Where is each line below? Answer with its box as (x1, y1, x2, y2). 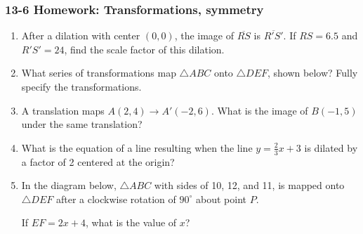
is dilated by (304, 140, 358, 155)
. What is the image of (211, 103, 308, 117)
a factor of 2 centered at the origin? (21, 154, 175, 169)
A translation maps (21, 103, 105, 117)
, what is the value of (85, 215, 177, 230)
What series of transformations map (21, 65, 176, 80)
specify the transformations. (21, 79, 142, 93)
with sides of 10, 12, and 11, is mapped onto (154, 178, 345, 193)
